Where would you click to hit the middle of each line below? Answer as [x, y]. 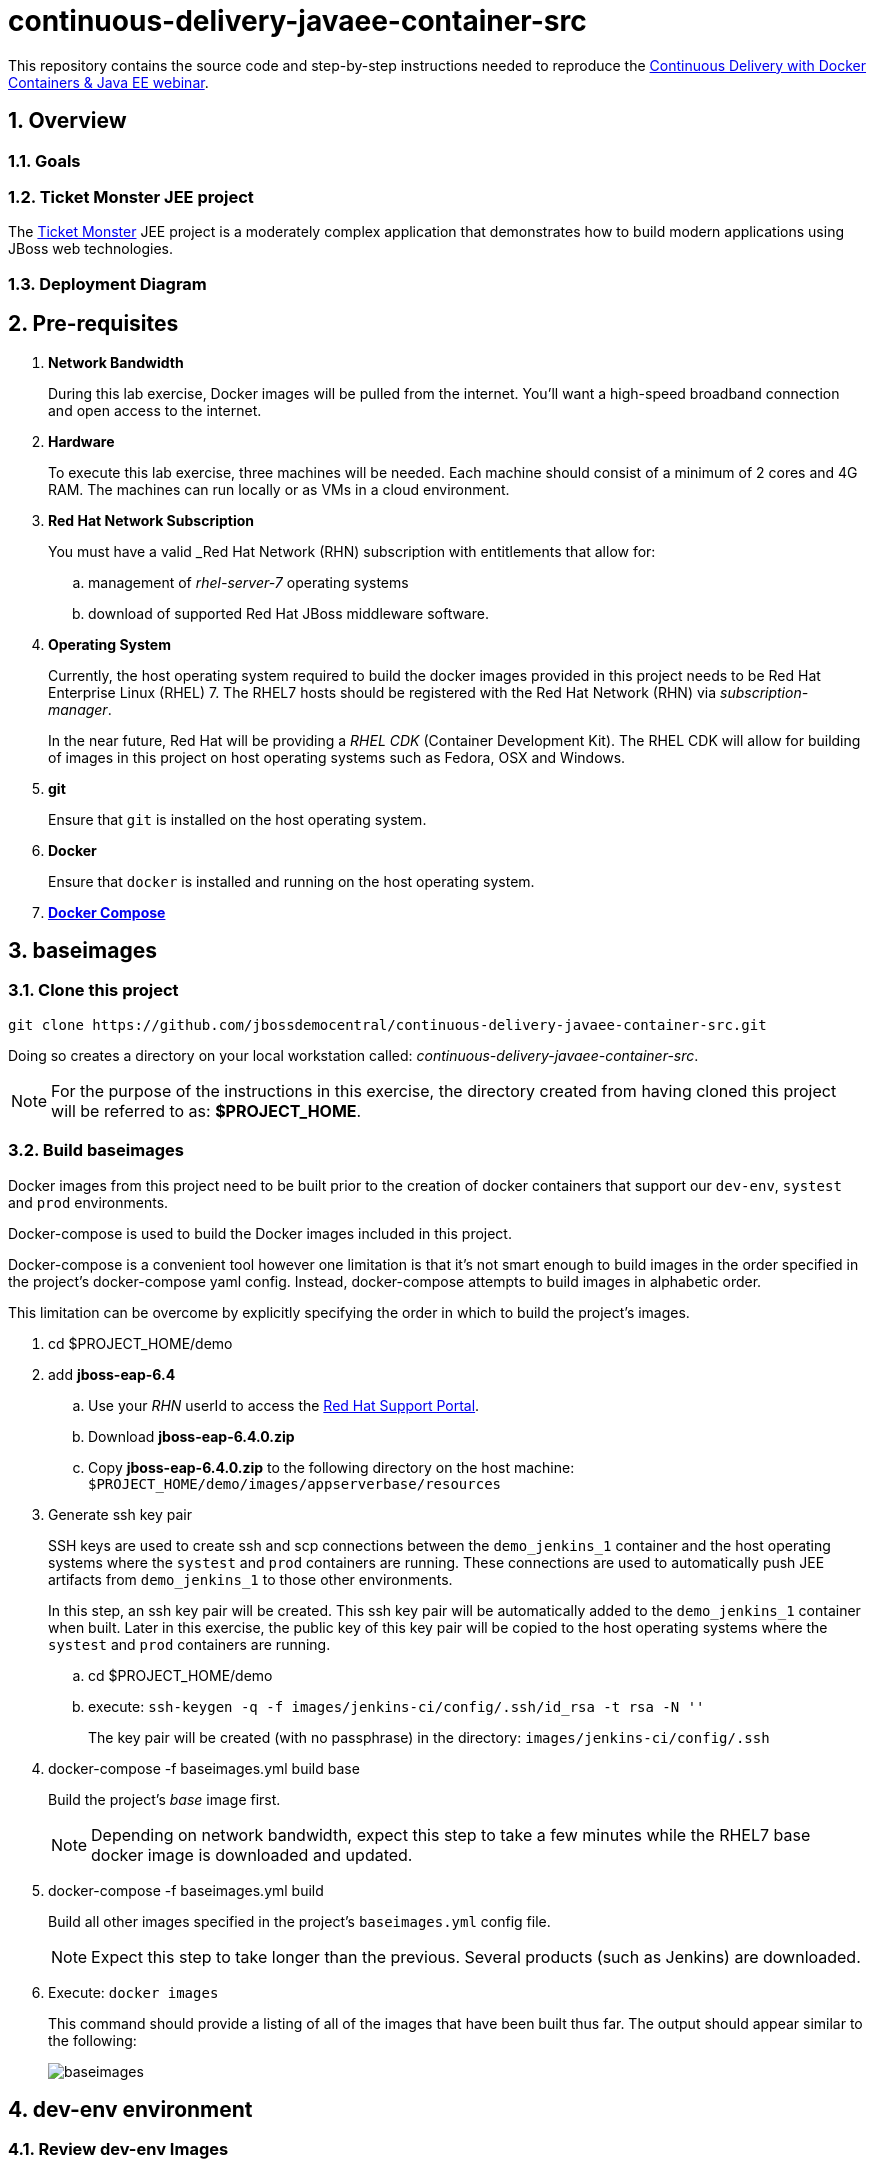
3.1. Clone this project [93, 990]
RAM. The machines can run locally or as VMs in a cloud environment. [279, 489]
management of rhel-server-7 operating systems [248, 582]
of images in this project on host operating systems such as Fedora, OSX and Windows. [337, 757]
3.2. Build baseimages [96, 1150]
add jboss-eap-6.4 [112, 1374]
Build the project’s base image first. [164, 1799]
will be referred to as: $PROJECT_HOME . [206, 1110]
